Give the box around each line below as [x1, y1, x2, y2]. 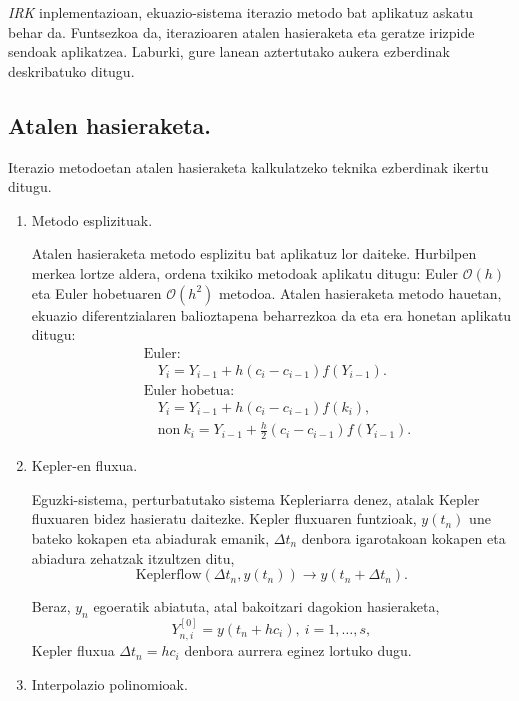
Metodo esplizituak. [31, 209, 153, 230]
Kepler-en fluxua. [31, 455, 138, 476]
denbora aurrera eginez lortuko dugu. [184, 640, 412, 661]
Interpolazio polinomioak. [31, 673, 188, 694]
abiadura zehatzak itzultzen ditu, [31, 547, 235, 568]
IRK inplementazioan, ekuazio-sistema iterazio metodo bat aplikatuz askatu [8, 2, 473, 22]
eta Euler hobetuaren [31, 282, 162, 303]
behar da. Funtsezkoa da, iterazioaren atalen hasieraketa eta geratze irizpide [8, 21, 475, 42]
